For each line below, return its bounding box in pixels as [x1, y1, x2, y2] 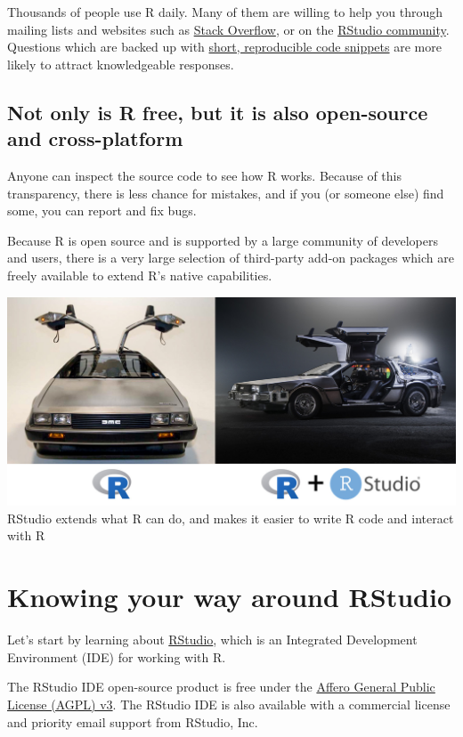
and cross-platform [7, 125, 183, 152]
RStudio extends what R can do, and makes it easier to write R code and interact [7, 508, 454, 527]
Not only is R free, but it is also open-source [7, 98, 428, 126]
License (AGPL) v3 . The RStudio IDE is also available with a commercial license [7, 694, 451, 713]
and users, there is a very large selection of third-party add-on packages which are [7, 248, 454, 267]
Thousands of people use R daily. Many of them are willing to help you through [7, 3, 443, 20]
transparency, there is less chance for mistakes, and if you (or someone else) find [7, 183, 444, 202]
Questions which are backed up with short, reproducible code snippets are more [7, 37, 442, 56]
